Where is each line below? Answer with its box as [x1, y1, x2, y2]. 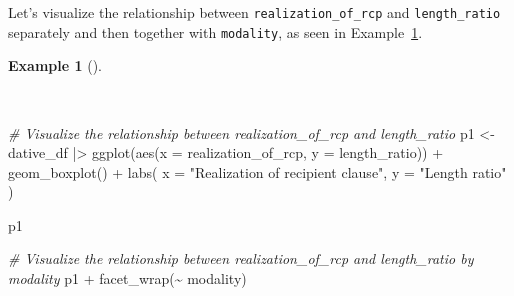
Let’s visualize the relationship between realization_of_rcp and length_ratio [8, 2, 501, 22]
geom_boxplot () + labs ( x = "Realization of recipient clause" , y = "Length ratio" [8, 161, 507, 182]
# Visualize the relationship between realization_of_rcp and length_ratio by [8, 248, 474, 269]
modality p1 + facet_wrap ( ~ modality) [8, 268, 247, 289]
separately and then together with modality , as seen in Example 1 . [8, 21, 423, 42]
